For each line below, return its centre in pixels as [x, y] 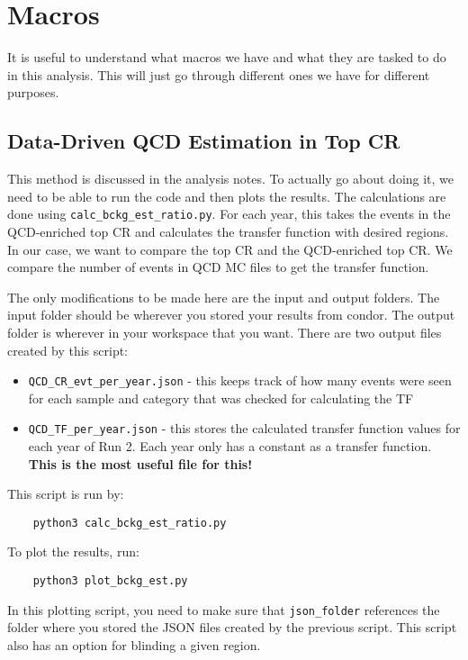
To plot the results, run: [73, 552]
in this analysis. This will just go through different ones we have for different [219, 74]
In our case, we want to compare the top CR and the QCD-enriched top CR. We [230, 249]
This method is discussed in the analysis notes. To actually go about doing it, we [231, 179]
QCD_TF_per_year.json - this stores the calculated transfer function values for [244, 428]
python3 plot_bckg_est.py [110, 581]
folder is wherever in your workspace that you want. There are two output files [225, 332]
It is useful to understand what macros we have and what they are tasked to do [227, 57]
